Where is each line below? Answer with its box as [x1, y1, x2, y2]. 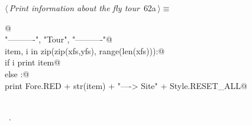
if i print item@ [5, 56, 61, 68]
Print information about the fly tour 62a [9, 2, 156, 14]
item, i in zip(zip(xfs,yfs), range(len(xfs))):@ [5, 44, 165, 57]
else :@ [5, 67, 30, 80]
